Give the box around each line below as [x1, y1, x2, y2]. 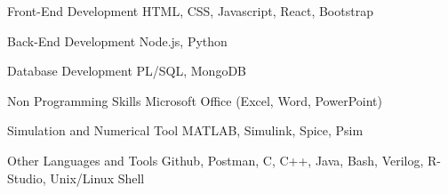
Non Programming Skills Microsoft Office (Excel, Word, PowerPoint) [7, 91, 382, 109]
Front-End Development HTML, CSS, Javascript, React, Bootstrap [7, 2, 373, 20]
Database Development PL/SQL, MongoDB [7, 61, 247, 80]
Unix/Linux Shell [50, 168, 145, 187]
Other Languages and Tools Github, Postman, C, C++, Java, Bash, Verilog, [7, 150, 424, 169]
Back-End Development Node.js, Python [7, 31, 228, 50]
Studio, [7, 168, 46, 187]
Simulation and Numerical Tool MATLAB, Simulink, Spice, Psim [7, 121, 364, 140]
